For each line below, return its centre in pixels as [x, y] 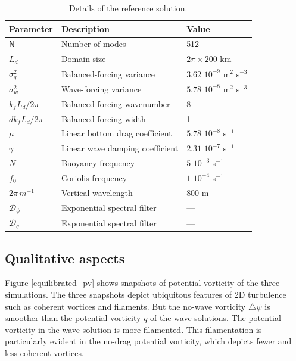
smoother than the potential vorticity [73, 318]
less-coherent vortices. [44, 353]
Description [85, 28]
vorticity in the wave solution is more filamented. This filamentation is [133, 329]
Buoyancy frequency [98, 163]
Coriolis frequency [94, 177]
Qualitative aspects [65, 258]
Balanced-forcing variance [108, 74]
